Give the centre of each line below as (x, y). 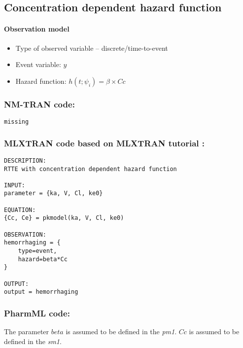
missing (17, 122)
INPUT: (15, 185)
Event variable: (38, 64)
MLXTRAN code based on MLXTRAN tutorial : (104, 143)
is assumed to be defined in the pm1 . (121, 331)
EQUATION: (20, 210)
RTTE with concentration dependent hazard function (90, 169)
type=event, (37, 251)
